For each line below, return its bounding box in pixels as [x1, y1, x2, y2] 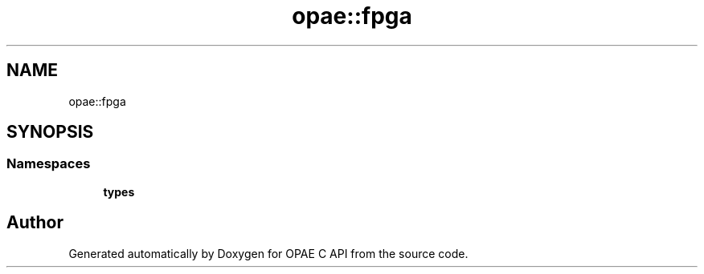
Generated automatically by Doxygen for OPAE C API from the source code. [68, 246, 469, 260]
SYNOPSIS [6, 122, 94, 143]
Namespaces [6, 155, 91, 172]
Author [6, 212, 63, 233]
